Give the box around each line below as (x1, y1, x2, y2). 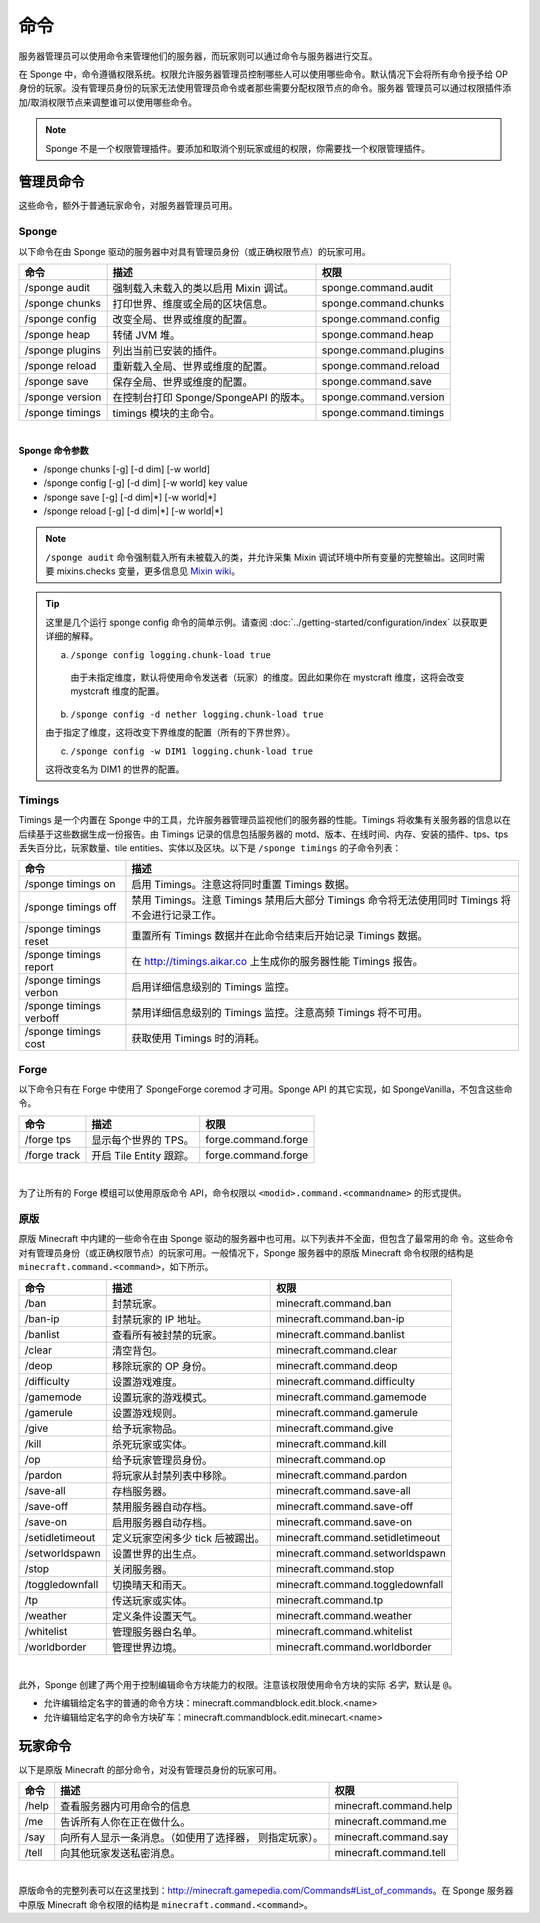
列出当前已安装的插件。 (112, 343, 224, 357)
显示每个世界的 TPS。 (91, 1133, 194, 1147)
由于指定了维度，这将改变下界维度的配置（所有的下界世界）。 (45, 726, 295, 739)
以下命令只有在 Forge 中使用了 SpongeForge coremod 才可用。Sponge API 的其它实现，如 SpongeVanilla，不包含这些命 (18, 1083, 513, 1095)
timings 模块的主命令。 (112, 406, 220, 420)
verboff (24, 1011, 60, 1025)
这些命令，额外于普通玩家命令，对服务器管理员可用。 (18, 200, 238, 212)
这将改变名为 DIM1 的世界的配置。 (45, 763, 185, 775)
